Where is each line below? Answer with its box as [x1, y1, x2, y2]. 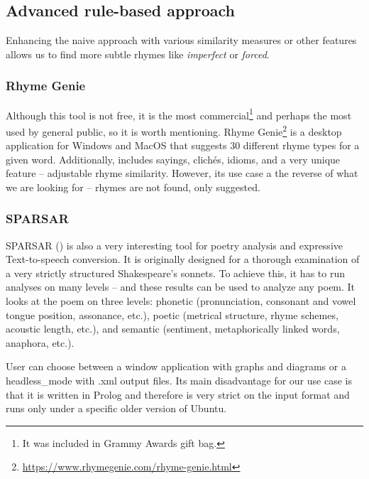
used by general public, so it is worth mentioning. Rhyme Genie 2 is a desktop [6, 122, 342, 139]
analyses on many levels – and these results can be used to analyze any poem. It [6, 279, 356, 294]
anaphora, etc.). [6, 335, 75, 350]
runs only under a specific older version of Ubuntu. [6, 401, 227, 416]
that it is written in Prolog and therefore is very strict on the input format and [6, 387, 350, 402]
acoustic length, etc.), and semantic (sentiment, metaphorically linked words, [6, 321, 340, 336]
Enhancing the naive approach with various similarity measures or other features [6, 33, 357, 48]
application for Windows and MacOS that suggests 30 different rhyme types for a [6, 138, 360, 153]
